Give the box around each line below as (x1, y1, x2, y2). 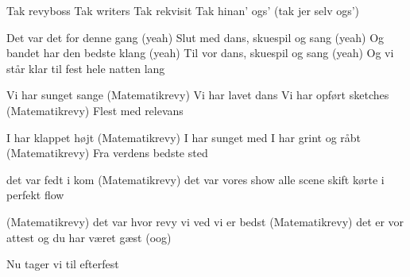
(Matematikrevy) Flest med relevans (6, 102, 184, 118)
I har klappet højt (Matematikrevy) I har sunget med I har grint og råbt (6, 129, 362, 145)
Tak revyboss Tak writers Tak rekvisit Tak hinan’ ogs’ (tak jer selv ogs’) (6, 2, 360, 18)
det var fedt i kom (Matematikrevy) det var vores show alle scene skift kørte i (6, 171, 385, 187)
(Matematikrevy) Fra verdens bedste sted (6, 144, 208, 161)
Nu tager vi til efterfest (6, 256, 119, 272)
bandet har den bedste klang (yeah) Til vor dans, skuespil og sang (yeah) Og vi (6, 44, 394, 61)
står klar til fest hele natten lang (6, 60, 165, 76)
